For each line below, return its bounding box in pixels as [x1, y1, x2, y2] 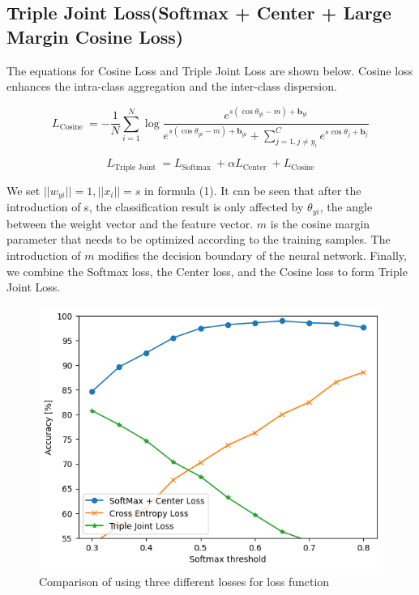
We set [6, 181, 41, 198]
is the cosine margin [270, 215, 370, 232]
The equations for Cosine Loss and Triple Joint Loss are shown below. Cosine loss [6, 62, 413, 79]
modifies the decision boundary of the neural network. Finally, [98, 246, 407, 263]
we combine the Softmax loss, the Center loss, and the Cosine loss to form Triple [6, 262, 408, 279]
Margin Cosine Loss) [6, 23, 184, 49]
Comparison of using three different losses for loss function [39, 572, 330, 589]
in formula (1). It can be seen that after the [144, 181, 361, 198]
